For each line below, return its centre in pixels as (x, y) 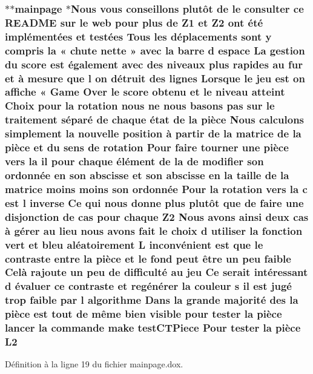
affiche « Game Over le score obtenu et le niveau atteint (145, 92)
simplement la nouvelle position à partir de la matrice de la (153, 133)
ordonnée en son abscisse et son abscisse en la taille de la (147, 175)
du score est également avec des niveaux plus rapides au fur (154, 64)
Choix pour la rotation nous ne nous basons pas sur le (140, 106)
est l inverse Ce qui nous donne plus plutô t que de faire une (154, 202)
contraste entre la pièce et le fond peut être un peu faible (148, 258)
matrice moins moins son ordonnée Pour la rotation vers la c (156, 189)
